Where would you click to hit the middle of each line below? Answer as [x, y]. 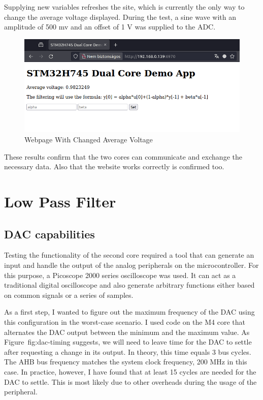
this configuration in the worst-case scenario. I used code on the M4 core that [125, 321]
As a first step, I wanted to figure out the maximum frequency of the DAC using [129, 312]
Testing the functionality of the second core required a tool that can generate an [129, 255]
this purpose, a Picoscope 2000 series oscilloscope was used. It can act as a [120, 275]
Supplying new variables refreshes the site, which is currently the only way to [124, 7]
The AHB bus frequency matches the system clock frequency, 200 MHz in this [126, 362]
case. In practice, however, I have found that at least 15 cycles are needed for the [130, 371]
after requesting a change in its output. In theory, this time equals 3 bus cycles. [128, 351]
